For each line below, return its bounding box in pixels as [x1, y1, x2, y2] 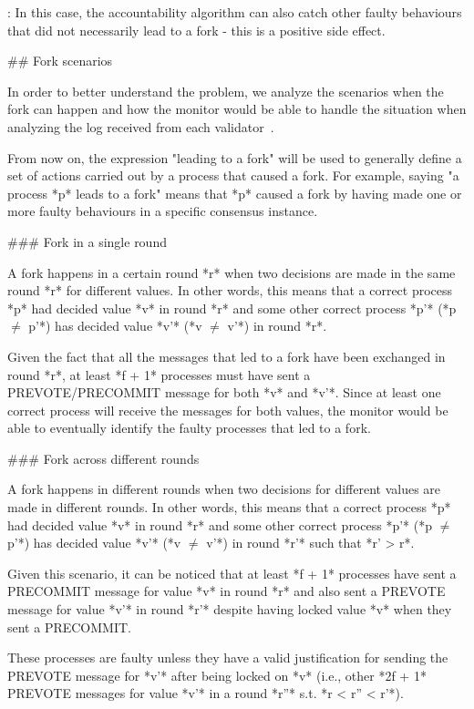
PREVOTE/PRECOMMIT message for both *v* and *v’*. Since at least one [7, 383, 441, 402]
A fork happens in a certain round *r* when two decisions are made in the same [7, 262, 456, 282]
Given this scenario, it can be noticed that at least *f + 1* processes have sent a [7, 563, 457, 582]
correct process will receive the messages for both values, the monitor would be [7, 400, 448, 419]
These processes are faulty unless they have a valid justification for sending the [7, 648, 448, 667]
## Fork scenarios [7, 51, 113, 70]
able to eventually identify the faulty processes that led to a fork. [7, 418, 371, 437]
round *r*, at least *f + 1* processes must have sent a [7, 365, 311, 384]
